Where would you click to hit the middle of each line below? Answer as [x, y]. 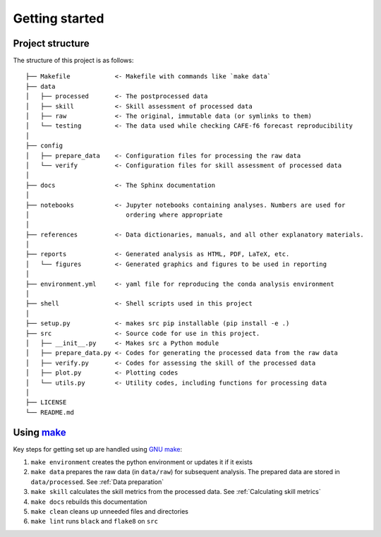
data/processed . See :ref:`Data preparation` [97, 482]
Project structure [51, 43]
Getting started [59, 18]
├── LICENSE [46, 403]
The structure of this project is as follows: [73, 61]
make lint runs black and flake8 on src [95, 521]
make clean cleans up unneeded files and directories [110, 511]
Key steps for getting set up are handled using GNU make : [98, 449]
